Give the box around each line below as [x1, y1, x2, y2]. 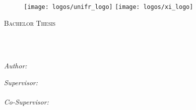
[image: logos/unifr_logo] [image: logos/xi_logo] [24, 3, 194, 10]
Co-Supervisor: [4, 97, 49, 107]
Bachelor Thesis [4, 17, 56, 28]
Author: [4, 60, 27, 71]
